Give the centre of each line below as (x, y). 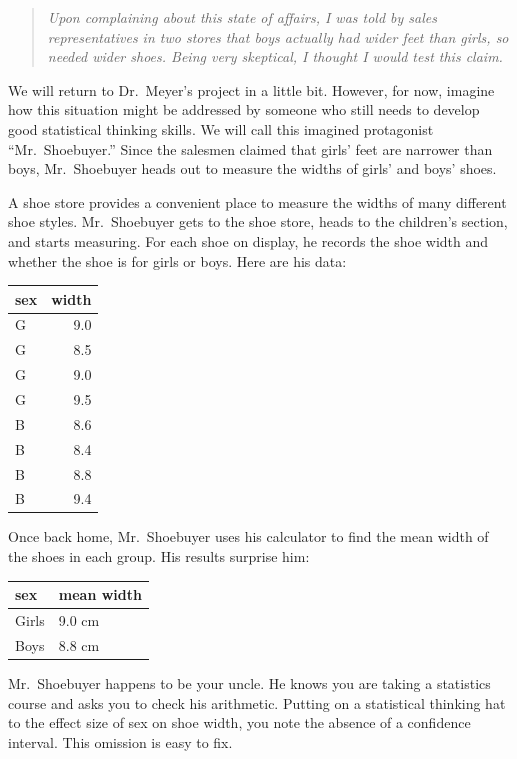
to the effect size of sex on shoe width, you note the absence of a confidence (239, 722)
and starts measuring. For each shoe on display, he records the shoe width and (248, 240)
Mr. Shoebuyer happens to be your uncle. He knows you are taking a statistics (249, 682)
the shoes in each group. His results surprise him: (159, 556)
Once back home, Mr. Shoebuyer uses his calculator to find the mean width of (248, 536)
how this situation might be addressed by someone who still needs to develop (244, 109)
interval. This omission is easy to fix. (120, 741)
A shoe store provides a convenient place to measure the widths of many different (257, 201)
